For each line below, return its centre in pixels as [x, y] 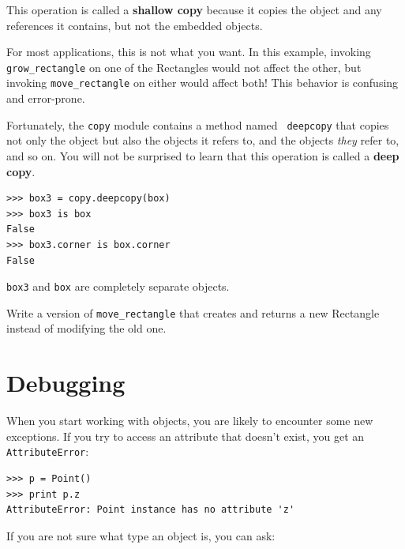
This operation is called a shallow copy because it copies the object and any [194, 9]
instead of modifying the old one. [86, 328]
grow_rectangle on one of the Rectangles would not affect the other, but [184, 67]
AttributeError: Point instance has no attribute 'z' [151, 510]
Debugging [66, 383]
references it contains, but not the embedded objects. [135, 25]
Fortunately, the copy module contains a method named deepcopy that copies [198, 124]
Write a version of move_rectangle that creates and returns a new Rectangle [193, 312]
